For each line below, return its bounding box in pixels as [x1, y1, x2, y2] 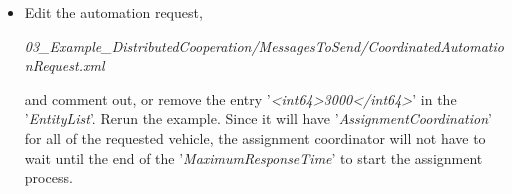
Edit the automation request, [24, 2, 203, 22]
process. [24, 167, 73, 188]
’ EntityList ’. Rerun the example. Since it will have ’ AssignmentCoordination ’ [24, 108, 492, 129]
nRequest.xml [24, 55, 105, 76]
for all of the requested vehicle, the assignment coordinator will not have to [24, 127, 486, 148]
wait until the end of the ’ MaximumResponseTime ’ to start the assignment [24, 147, 483, 168]
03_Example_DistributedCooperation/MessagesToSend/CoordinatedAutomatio [24, 35, 504, 56]
